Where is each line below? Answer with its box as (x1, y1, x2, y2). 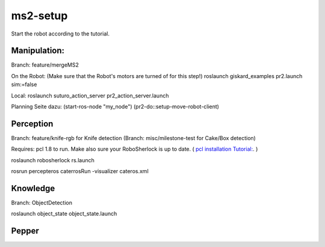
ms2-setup (11, 9, 68, 22)
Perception (11, 118, 54, 129)
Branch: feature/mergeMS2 (11, 61, 79, 69)
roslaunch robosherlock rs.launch (11, 156, 94, 163)
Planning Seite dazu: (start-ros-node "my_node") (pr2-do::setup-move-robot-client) (11, 103, 220, 111)
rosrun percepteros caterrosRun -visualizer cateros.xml (11, 168, 149, 175)
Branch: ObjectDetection (11, 199, 72, 206)
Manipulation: (11, 46, 65, 56)
